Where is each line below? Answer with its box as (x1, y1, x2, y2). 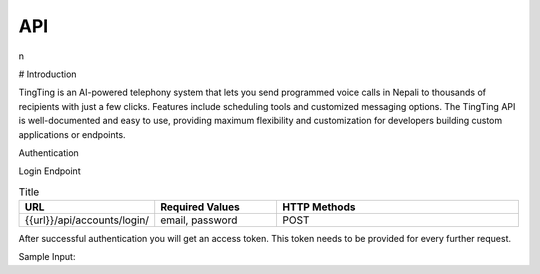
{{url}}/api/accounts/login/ (24, 213, 150, 227)
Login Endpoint (18, 165, 81, 177)
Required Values (160, 200, 240, 214)
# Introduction (18, 68, 77, 80)
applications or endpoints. (18, 128, 126, 140)
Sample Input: (18, 251, 76, 263)
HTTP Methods (282, 200, 356, 214)
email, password (160, 213, 238, 227)
